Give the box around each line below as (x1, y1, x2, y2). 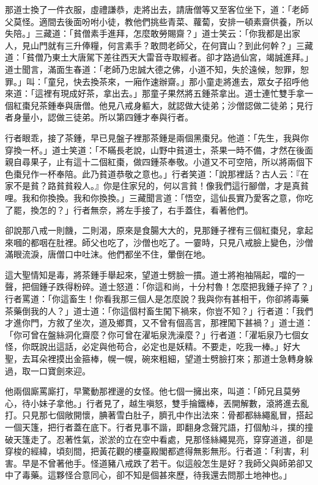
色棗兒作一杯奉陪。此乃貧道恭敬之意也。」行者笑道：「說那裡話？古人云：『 (5, 167, 300, 180)
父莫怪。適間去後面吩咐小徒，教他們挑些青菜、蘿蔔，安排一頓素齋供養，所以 (5, 15, 313, 28)
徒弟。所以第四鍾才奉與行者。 (73, 111, 193, 124)
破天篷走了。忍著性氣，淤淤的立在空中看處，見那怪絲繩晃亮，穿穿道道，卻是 (5, 432, 313, 445)
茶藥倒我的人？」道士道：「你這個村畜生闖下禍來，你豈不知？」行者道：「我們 (5, 304, 313, 317)
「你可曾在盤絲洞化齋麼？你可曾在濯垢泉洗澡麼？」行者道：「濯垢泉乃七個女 (5, 328, 309, 341)
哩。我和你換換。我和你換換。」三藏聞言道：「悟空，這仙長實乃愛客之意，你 (5, 191, 305, 204)
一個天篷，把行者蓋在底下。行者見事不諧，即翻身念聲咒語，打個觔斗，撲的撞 (5, 421, 313, 433)
